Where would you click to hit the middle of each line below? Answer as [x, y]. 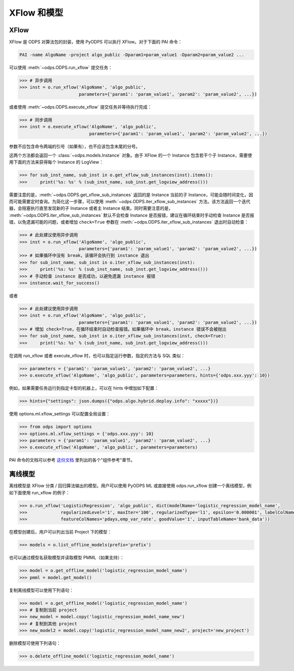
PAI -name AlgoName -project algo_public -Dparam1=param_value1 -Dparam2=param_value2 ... [132, 55]
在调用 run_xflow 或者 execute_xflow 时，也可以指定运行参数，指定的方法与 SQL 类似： [97, 355]
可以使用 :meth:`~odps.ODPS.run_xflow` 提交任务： [61, 68]
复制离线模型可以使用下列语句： [41, 590]
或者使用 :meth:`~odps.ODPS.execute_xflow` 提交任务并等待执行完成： [80, 107]
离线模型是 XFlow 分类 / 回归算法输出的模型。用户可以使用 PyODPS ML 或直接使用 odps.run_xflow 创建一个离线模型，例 [130, 486]
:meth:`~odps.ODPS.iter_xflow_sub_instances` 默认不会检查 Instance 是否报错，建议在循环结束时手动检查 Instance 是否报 [132, 215]
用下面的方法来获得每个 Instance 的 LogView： [56, 162]
